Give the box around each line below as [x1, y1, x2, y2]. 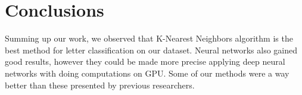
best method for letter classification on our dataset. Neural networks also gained [5, 43, 298, 56]
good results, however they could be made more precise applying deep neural [5, 55, 285, 68]
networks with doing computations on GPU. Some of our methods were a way [5, 66, 289, 79]
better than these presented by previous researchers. [5, 78, 195, 91]
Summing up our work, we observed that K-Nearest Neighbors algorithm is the [5, 32, 293, 45]
